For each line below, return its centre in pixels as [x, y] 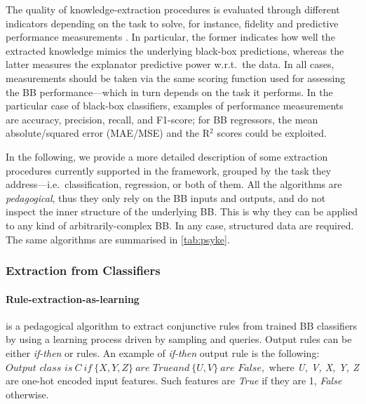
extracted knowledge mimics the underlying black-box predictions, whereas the [175, 50]
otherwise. [27, 394]
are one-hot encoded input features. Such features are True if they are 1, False [174, 381]
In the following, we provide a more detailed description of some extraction [167, 156]
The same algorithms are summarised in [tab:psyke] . [118, 239]
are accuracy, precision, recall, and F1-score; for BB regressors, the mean [162, 119]
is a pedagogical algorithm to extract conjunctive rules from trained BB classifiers [182, 325]
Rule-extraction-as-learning [73, 298]
